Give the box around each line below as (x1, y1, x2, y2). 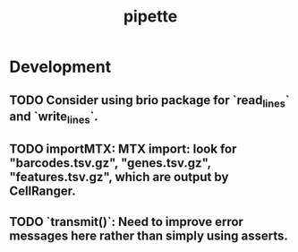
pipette (123, 6, 178, 27)
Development (9, 56, 112, 77)
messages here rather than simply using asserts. (9, 228, 289, 243)
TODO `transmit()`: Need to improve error (9, 213, 244, 230)
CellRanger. (9, 184, 76, 199)
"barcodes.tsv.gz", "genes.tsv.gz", (9, 155, 212, 171)
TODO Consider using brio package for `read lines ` (9, 92, 290, 109)
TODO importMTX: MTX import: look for (9, 142, 237, 157)
